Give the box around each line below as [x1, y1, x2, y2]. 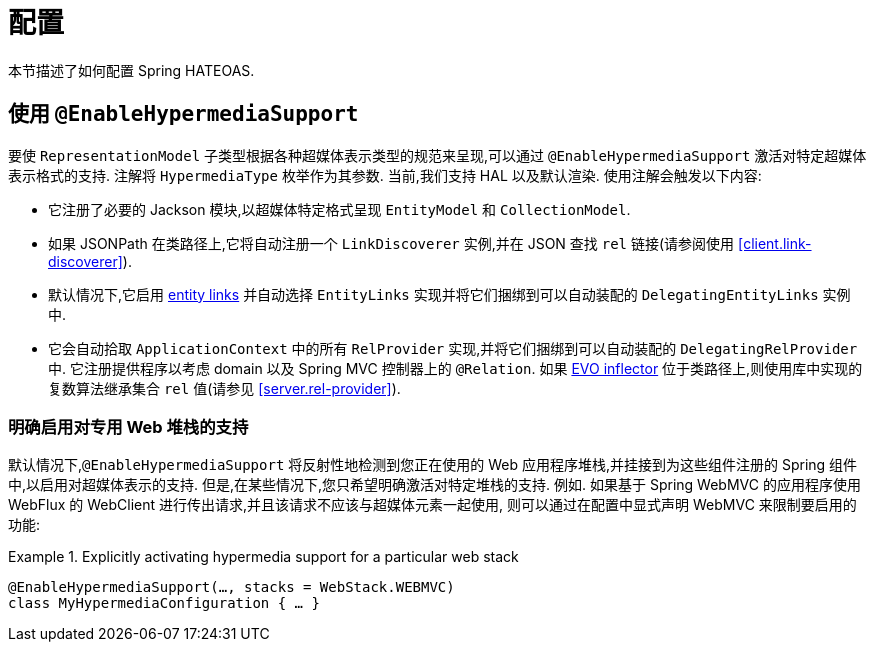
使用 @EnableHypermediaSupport [8, 101, 359, 127]
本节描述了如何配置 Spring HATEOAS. [8, 61, 255, 79]
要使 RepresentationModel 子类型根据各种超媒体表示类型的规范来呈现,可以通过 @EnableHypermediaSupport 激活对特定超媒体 [8, 146, 867, 164]
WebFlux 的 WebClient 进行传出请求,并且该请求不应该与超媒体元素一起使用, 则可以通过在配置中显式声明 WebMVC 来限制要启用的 [8, 496, 857, 514]
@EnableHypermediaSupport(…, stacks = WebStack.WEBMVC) [8, 579, 455, 596]
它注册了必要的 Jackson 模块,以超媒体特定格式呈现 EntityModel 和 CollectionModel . [48, 200, 631, 218]
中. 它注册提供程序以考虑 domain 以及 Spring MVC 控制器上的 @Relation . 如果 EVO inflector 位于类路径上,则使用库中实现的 [48, 359, 863, 377]
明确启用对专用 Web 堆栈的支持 [8, 416, 249, 437]
